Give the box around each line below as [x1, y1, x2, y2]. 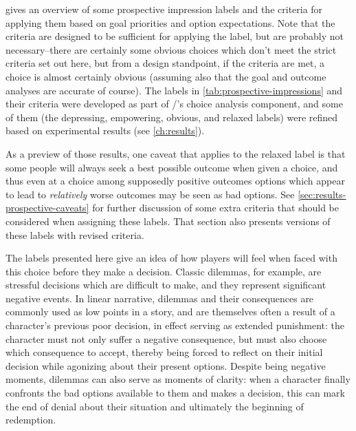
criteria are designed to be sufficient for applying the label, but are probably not [5, 29, 344, 43]
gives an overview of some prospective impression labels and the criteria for [5, 2, 323, 16]
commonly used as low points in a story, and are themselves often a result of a [5, 304, 335, 319]
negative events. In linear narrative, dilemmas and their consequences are [5, 291, 314, 305]
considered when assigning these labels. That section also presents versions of [5, 213, 331, 228]
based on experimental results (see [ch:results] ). [5, 123, 205, 138]
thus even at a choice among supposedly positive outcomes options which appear [5, 174, 345, 188]
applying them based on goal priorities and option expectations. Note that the [5, 15, 335, 30]
